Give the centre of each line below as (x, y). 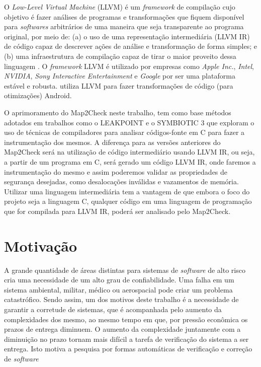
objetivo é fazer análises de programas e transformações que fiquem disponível (124, 16)
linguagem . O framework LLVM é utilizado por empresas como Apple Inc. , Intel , (129, 66)
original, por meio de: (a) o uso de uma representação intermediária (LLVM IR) (127, 36)
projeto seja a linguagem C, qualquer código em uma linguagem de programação (128, 201)
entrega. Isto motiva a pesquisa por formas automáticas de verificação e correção (128, 349)
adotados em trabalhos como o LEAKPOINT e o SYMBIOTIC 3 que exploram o (129, 122)
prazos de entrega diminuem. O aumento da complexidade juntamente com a (122, 329)
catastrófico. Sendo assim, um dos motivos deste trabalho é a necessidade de (121, 299)
